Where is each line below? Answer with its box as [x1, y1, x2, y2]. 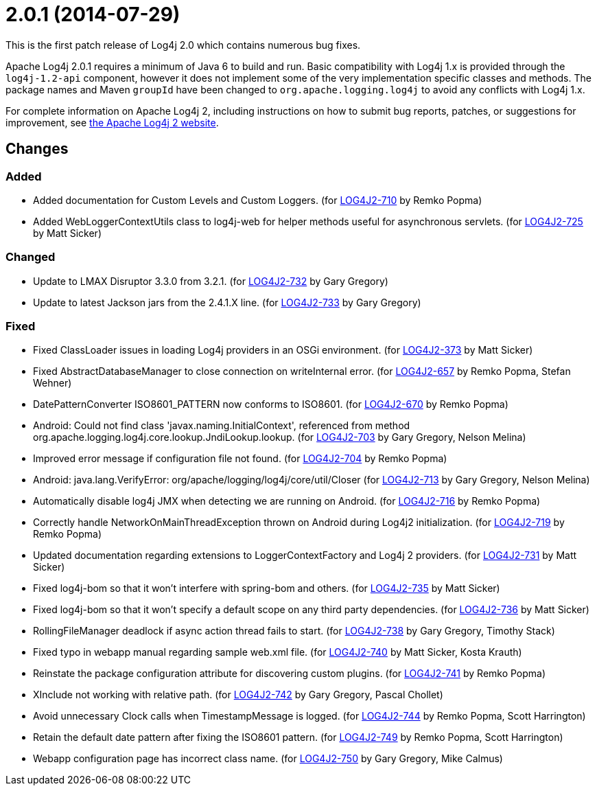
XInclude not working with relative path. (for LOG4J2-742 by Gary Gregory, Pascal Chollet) [33, 689, 443, 701]
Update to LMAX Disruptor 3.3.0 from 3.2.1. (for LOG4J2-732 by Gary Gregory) [33, 275, 388, 287]
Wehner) [33, 377, 72, 389]
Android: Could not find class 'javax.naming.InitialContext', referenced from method [33, 420, 410, 432]
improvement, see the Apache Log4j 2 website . [5, 116, 219, 128]
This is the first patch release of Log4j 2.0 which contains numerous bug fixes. [5, 38, 361, 51]
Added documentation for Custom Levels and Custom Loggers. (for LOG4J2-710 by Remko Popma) [33, 194, 482, 206]
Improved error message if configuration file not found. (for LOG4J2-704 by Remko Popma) [33, 452, 447, 465]
